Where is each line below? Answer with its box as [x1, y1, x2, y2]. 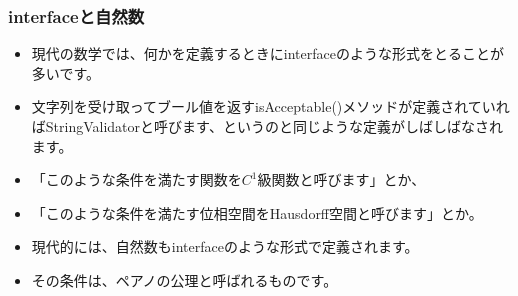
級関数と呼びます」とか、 [257, 169, 426, 190]
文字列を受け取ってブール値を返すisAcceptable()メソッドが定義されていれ [31, 96, 510, 117]
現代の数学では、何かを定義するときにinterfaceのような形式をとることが [31, 43, 504, 64]
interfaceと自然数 [8, 3, 145, 28]
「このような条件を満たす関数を [31, 169, 242, 190]
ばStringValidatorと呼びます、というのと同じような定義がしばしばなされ [31, 116, 503, 136]
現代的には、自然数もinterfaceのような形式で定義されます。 [31, 236, 419, 257]
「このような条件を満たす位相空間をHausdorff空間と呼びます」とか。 [31, 202, 483, 223]
